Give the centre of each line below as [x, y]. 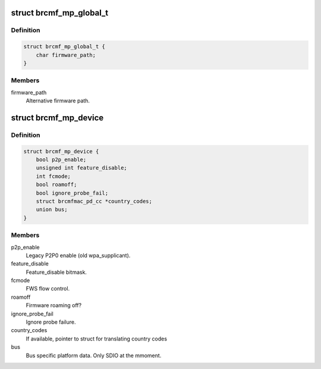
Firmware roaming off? [54, 305]
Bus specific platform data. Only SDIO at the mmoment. [94, 355]
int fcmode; [53, 176]
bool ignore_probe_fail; [72, 193]
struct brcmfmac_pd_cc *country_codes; [94, 201]
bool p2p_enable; [61, 160]
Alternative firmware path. [58, 101]
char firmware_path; [66, 55]
